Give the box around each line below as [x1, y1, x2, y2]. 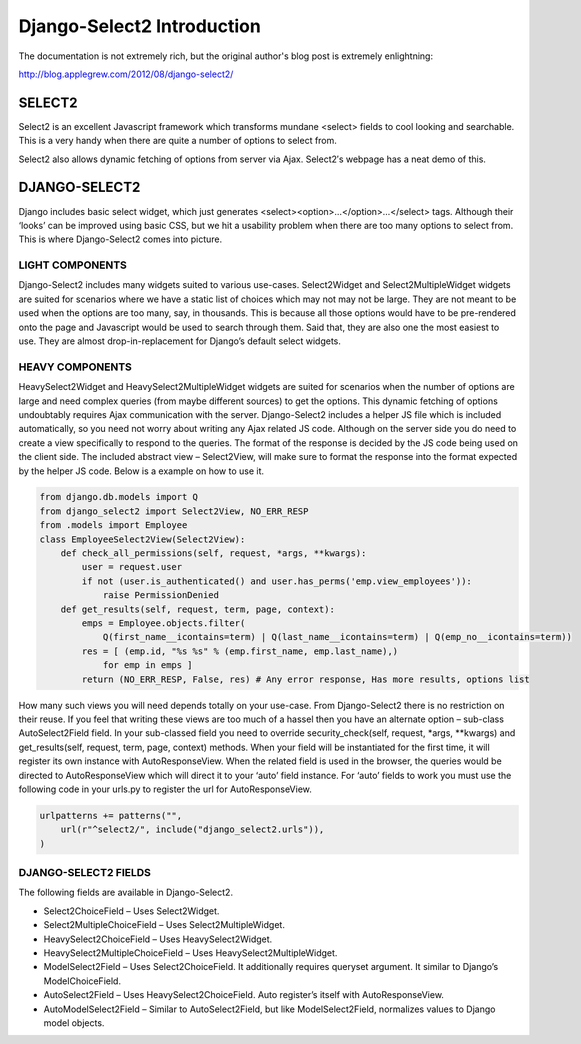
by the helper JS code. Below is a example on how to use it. [18, 465, 265, 477]
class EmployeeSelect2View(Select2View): [39, 533, 246, 545]
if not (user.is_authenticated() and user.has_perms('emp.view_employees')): [81, 575, 472, 587]
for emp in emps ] [102, 660, 194, 671]
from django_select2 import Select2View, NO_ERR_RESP [39, 505, 309, 517]
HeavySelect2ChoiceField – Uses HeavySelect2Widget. [43, 933, 273, 945]
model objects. [43, 1016, 105, 1029]
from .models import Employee [39, 520, 188, 531]
